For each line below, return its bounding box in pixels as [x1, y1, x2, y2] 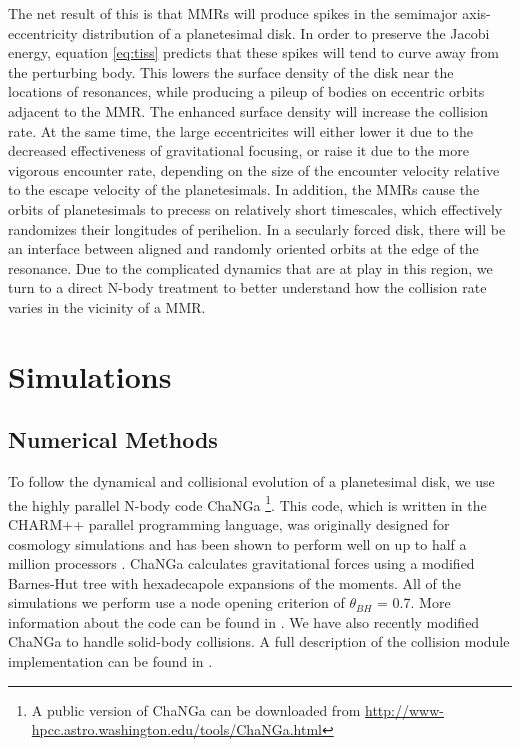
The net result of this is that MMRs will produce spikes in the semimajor [8, 3, 458, 23]
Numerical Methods [8, 424, 218, 455]
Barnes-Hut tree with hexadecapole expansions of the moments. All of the [8, 572, 461, 593]
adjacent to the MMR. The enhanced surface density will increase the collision [8, 100, 489, 121]
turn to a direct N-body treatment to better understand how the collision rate [8, 277, 487, 298]
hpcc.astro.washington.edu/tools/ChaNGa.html [31, 719, 322, 740]
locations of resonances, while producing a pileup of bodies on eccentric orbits [8, 81, 485, 102]
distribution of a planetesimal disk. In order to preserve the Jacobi [82, 22, 490, 43]
